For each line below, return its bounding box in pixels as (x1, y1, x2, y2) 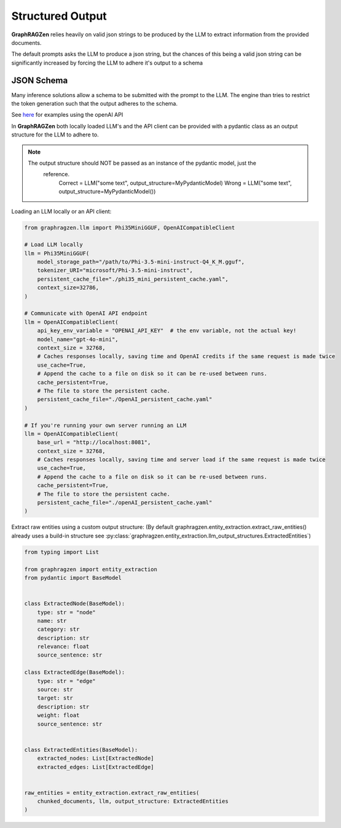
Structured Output (11, 9, 107, 23)
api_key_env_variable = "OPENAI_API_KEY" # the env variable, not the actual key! (37, 327, 297, 334)
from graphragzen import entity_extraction (24, 566, 158, 572)
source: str (37, 686, 74, 693)
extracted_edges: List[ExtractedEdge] (37, 764, 154, 770)
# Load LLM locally (24, 241, 83, 248)
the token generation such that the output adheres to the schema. (11, 100, 178, 107)
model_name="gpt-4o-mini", (37, 335, 119, 343)
